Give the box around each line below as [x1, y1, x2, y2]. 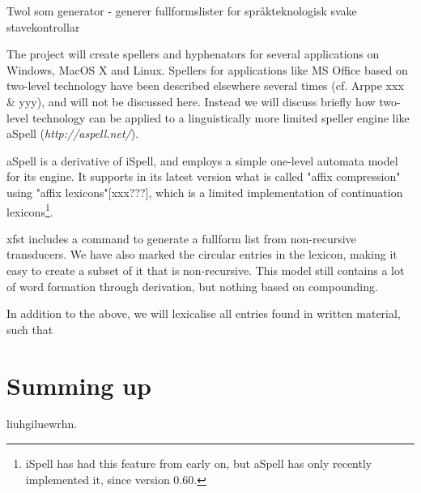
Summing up [6, 368, 151, 401]
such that [6, 320, 53, 337]
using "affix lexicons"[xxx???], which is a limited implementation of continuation [6, 183, 403, 200]
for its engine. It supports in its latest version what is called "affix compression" [6, 168, 401, 185]
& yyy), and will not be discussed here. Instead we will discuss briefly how [6, 92, 376, 109]
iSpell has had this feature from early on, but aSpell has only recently [25, 455, 372, 472]
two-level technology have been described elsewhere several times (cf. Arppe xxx [6, 77, 404, 94]
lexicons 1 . [6, 200, 53, 220]
